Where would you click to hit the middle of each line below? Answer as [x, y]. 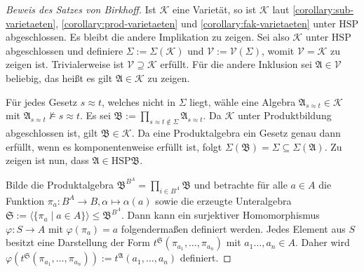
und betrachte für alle [241, 184]
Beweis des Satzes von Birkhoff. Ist [81, 9]
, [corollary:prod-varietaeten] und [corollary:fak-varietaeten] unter [196, 23]
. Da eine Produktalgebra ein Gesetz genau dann [236, 132]
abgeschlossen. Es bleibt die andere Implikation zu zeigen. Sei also [148, 37]
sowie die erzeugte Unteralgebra [223, 200]
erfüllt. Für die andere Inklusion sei [236, 64]
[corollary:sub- [323, 9]
